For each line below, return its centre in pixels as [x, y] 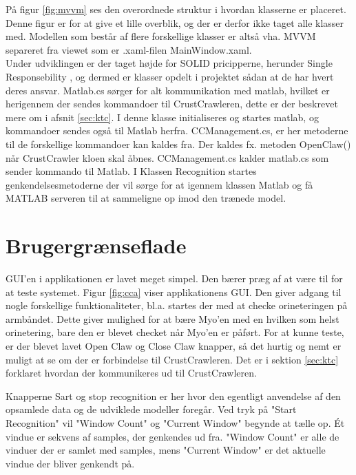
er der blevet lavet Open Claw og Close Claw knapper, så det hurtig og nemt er [174, 346]
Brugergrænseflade [96, 245]
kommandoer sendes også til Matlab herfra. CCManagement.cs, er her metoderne [177, 130]
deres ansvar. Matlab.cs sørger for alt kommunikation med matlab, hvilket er [168, 90]
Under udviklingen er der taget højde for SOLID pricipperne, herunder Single [169, 63]
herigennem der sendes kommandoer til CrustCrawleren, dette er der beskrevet [172, 104]
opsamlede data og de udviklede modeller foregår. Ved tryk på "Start [151, 409]
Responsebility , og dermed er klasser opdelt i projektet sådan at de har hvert [170, 76]
